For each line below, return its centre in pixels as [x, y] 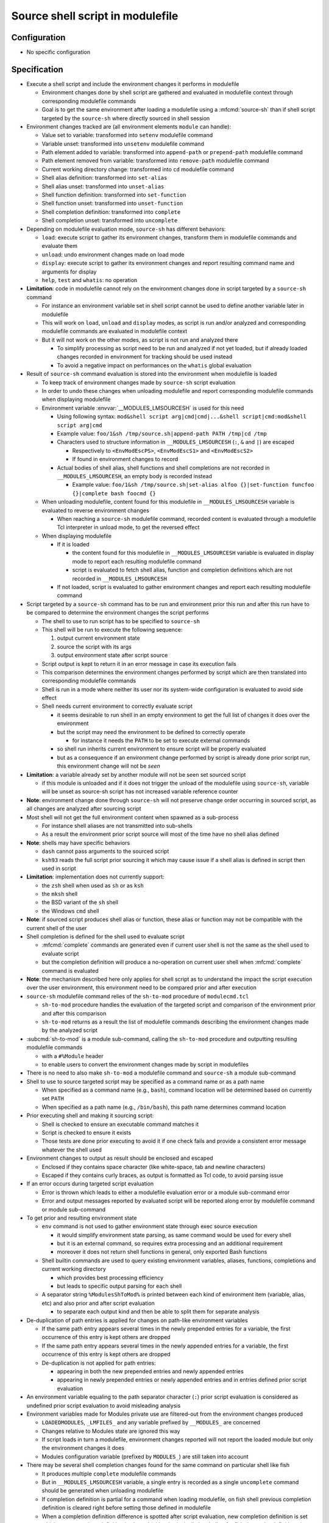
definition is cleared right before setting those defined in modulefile [126, 1508]
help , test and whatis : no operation [90, 280]
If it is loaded [73, 545]
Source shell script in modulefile [95, 16]
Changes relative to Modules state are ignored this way [111, 1431]
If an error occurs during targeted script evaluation [90, 1184]
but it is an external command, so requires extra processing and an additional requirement [170, 1243]
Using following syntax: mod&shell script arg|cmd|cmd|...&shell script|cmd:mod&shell [182, 417]
